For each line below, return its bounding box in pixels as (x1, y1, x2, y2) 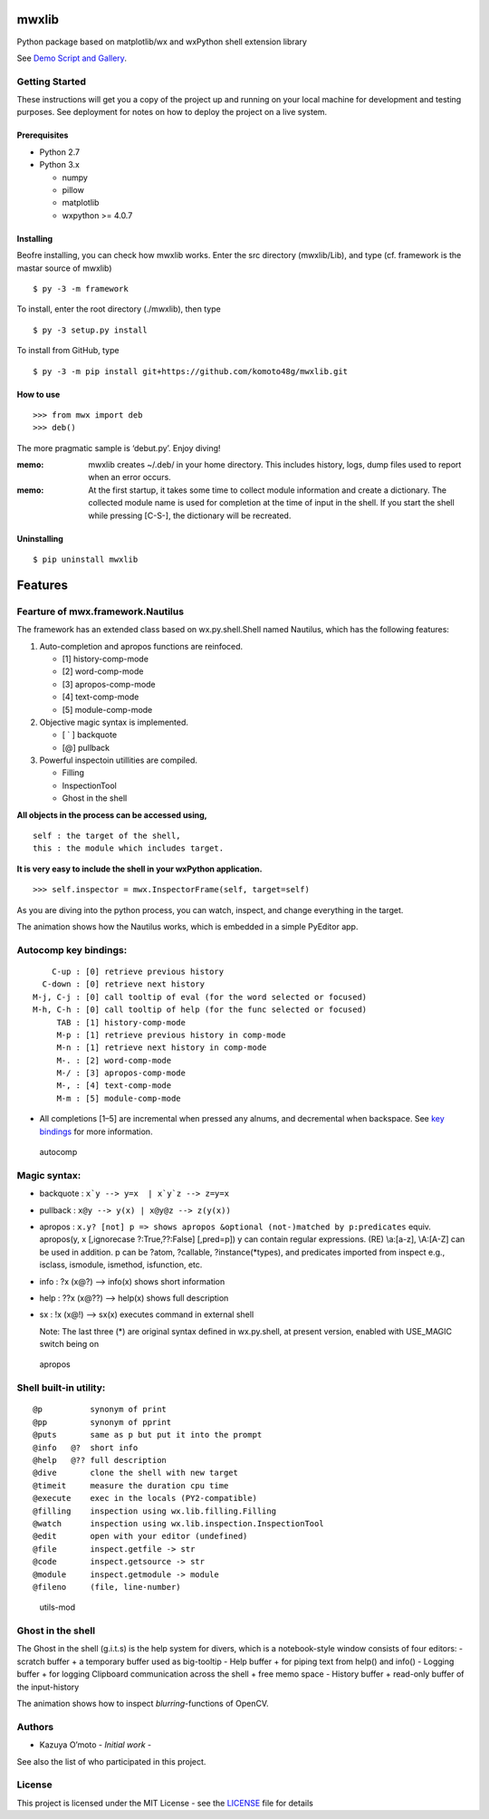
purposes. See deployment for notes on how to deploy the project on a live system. (16, 107, 328, 118)
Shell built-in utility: (16, 1381, 106, 1394)
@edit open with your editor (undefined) (33, 1531, 248, 1542)
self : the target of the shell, (33, 831, 181, 842)
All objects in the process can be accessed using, (16, 809, 207, 820)
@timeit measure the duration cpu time (33, 1480, 229, 1490)
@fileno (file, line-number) (33, 1582, 181, 1592)
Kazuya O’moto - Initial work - (39, 1739, 152, 1750)
